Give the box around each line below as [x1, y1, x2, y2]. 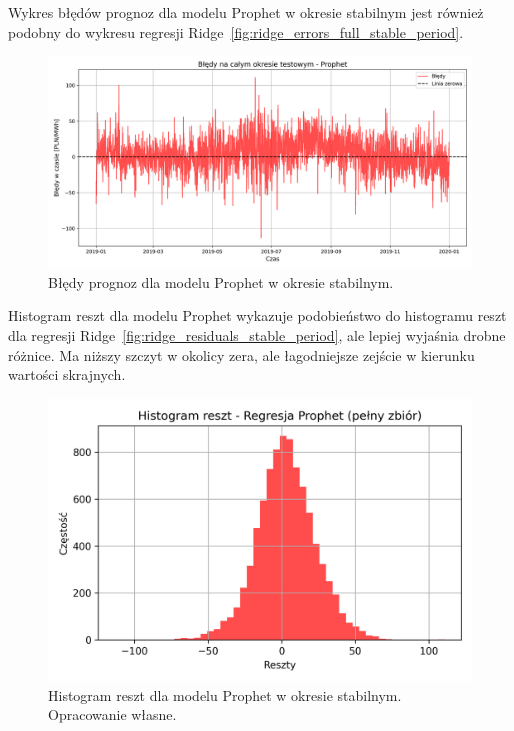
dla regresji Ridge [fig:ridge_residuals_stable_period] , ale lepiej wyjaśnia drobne [8, 324, 506, 345]
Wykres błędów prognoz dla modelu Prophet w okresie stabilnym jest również [8, 2, 484, 22]
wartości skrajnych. [8, 364, 126, 385]
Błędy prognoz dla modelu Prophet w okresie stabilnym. [48, 271, 394, 292]
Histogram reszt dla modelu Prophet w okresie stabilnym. [48, 684, 402, 705]
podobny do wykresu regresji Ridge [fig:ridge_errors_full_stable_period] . [8, 21, 464, 42]
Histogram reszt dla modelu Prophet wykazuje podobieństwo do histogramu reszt [8, 305, 507, 326]
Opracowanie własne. [48, 704, 177, 725]
